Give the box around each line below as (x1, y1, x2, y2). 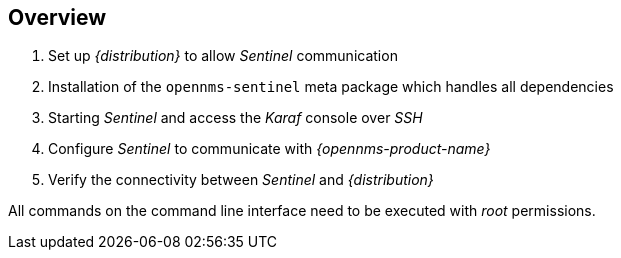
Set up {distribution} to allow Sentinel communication (48, 47, 398, 65)
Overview (8, 5, 107, 30)
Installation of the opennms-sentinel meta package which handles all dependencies (48, 78, 614, 96)
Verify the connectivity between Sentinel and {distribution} (48, 171, 434, 189)
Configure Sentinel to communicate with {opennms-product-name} (48, 140, 491, 158)
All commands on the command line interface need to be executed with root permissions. (8, 202, 596, 220)
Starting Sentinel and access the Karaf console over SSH (48, 109, 423, 127)
